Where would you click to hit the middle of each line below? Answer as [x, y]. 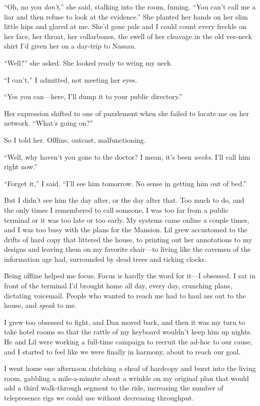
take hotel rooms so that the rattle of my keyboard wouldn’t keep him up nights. [128, 332]
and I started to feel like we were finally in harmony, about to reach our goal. [122, 351]
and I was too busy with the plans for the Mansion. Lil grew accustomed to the [126, 230]
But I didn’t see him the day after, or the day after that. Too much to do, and [124, 200]
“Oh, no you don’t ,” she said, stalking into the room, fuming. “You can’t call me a [130, 7]
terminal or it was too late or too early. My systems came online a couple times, [127, 220]
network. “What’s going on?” [48, 123]
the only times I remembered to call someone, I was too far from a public [116, 210]
